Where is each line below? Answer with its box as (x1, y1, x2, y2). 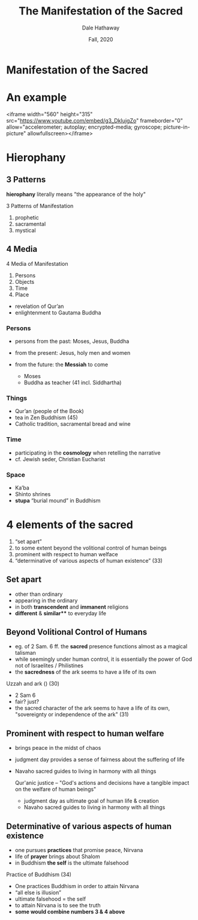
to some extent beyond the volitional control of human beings (14, 544, 167, 551)
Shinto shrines (14, 490, 51, 497)
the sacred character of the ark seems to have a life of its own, (14, 705, 170, 712)
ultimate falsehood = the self (14, 895, 86, 903)
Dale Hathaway (82, 24, 120, 31)
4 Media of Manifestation (6, 260, 68, 267)
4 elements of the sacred (6, 518, 134, 532)
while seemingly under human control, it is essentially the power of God (14, 655, 192, 663)
